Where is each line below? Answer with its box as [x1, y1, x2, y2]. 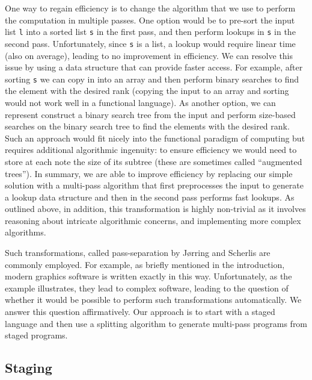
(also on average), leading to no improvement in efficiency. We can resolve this [5, 49, 293, 61]
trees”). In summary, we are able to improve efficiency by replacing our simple [5, 167, 293, 179]
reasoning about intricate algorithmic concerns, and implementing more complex [5, 214, 301, 226]
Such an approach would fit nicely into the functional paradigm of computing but [5, 131, 305, 144]
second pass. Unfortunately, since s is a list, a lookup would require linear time [5, 37, 296, 49]
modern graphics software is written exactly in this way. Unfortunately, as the [5, 270, 292, 282]
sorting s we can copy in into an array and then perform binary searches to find [5, 72, 299, 85]
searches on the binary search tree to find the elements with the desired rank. [5, 120, 290, 132]
